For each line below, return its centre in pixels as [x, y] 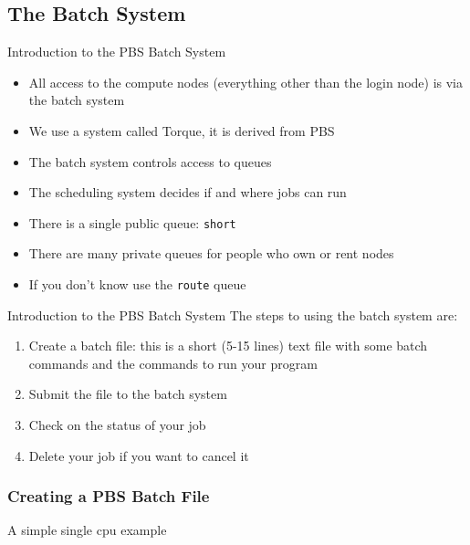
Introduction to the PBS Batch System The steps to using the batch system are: [233, 314]
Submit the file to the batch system [128, 394]
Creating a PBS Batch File [109, 496]
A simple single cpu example [87, 530]
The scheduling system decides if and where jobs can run [188, 192]
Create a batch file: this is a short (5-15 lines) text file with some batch [228, 346]
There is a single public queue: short [132, 222]
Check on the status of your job [117, 425]
